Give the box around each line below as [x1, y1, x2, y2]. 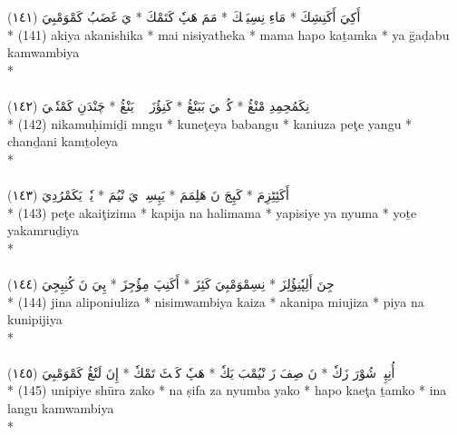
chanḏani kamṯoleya [7, 132, 119, 151]
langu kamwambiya [7, 399, 114, 418]
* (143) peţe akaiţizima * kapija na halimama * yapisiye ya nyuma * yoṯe [7, 203, 417, 222]
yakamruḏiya [7, 221, 80, 240]
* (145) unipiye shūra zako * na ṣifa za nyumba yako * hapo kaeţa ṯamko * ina [7, 381, 447, 400]
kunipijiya [7, 310, 63, 329]
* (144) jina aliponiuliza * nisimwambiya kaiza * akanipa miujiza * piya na [7, 292, 424, 311]
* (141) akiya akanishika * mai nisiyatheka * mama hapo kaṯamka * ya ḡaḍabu [7, 25, 450, 44]
